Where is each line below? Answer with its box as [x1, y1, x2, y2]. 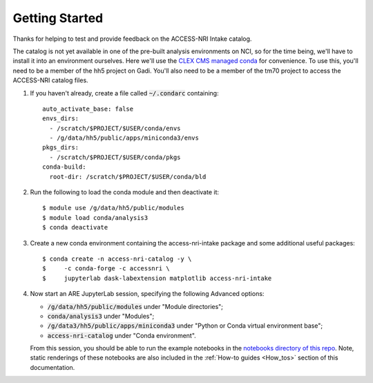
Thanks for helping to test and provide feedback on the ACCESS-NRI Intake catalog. [12, 35, 252, 43]
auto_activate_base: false [42, 104, 134, 113]
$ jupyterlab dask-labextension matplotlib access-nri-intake [42, 274, 272, 282]
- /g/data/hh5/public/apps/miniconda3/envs [49, 134, 200, 142]
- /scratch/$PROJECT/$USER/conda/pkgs [49, 153, 181, 161]
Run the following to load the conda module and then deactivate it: [30, 188, 220, 196]
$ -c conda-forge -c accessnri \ [42, 265, 171, 272]
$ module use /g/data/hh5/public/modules [42, 204, 184, 212]
